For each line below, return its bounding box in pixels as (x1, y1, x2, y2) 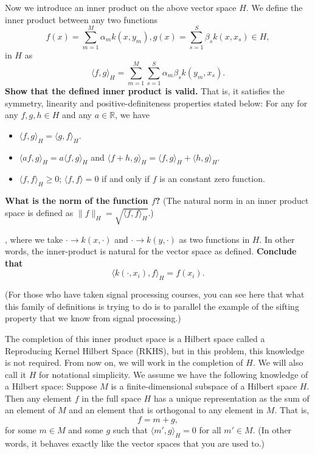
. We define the (246, 1, 303, 13)
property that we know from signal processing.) (5, 312, 181, 324)
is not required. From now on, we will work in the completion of (5, 356, 243, 369)
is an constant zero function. (159, 172, 265, 185)
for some (5, 424, 36, 436)
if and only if (102, 172, 150, 185)
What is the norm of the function (5, 194, 148, 207)
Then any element (5, 391, 72, 404)
